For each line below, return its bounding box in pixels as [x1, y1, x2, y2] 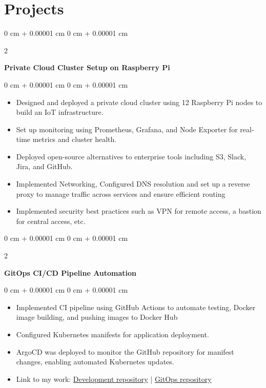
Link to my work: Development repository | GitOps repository [16, 373, 212, 384]
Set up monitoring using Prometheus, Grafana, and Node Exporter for [16, 124, 238, 134]
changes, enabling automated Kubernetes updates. [16, 356, 174, 367]
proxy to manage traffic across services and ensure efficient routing [16, 188, 226, 199]
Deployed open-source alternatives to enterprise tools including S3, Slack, [16, 151, 247, 161]
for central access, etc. [16, 215, 86, 226]
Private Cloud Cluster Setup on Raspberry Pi [4, 62, 170, 73]
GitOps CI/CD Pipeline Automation [4, 267, 137, 278]
